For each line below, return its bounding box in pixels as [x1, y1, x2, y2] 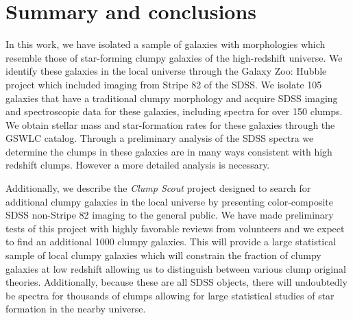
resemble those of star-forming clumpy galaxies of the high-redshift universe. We [5, 50, 343, 64]
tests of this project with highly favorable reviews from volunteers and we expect [5, 221, 345, 235]
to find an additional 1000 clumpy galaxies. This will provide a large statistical [5, 234, 337, 249]
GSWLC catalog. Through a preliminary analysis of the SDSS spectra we [5, 131, 314, 145]
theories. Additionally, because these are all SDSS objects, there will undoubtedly [5, 275, 348, 289]
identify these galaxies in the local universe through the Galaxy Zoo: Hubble [5, 64, 327, 78]
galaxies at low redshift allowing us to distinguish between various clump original [5, 261, 346, 275]
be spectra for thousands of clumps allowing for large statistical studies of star [5, 288, 334, 302]
